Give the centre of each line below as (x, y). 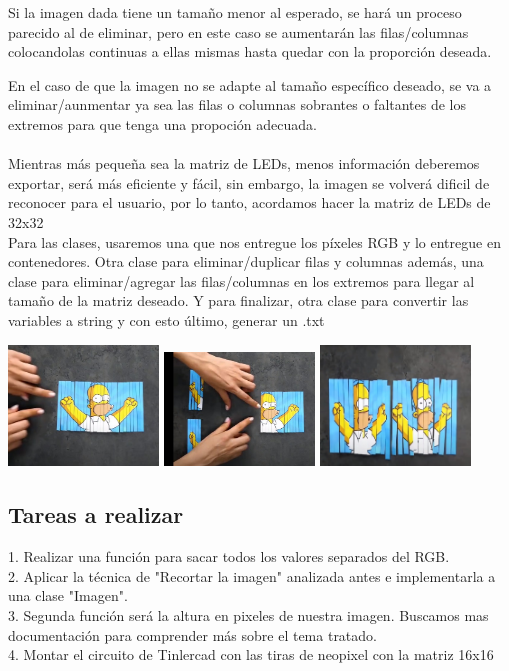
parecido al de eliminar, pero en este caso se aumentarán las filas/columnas (238, 31)
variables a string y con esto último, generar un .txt (166, 319)
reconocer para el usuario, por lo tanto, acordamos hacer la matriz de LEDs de (249, 202)
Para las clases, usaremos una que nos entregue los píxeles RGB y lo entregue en (254, 241)
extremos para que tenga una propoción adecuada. (162, 123)
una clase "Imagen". (68, 595)
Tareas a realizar (96, 514)
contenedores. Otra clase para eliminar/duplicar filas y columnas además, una (246, 261)
